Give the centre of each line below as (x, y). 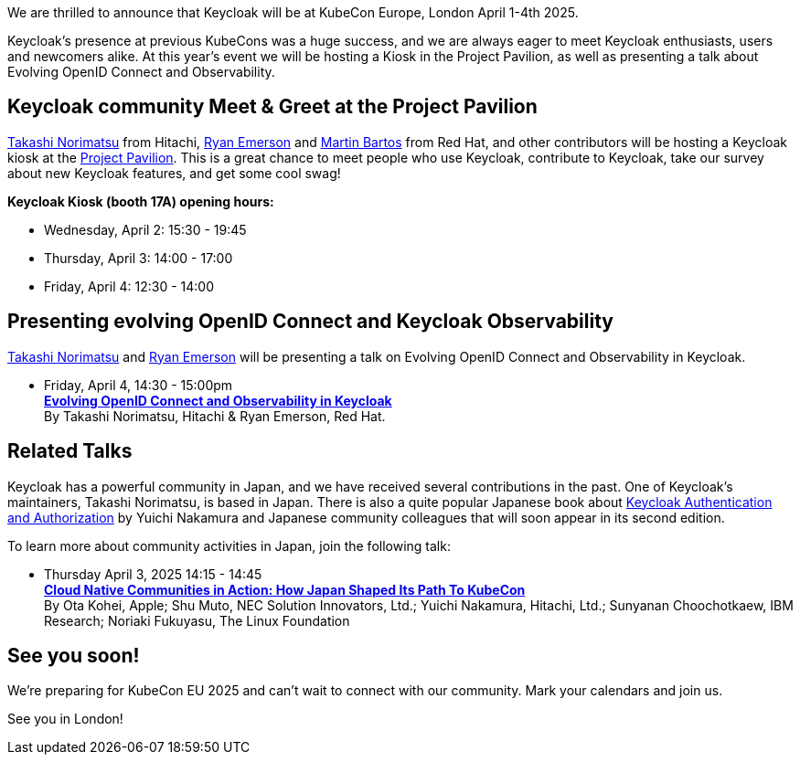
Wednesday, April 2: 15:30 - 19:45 (145, 229)
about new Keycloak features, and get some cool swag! (174, 173)
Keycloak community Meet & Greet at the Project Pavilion (272, 107)
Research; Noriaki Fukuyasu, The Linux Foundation (197, 620)
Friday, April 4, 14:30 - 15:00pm (139, 385)
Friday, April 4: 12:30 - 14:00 (129, 286)
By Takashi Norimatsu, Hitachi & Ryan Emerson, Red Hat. (215, 416)
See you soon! (74, 655)
